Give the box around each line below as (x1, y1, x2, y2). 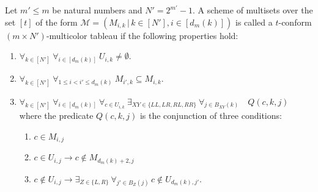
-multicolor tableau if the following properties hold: (46, 29, 239, 41)
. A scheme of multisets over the (193, 4, 313, 16)
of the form (35, 15, 78, 28)
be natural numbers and (52, 4, 142, 16)
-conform (278, 15, 312, 28)
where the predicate (19, 109, 94, 121)
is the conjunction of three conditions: (139, 109, 282, 121)
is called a (235, 15, 273, 28)
